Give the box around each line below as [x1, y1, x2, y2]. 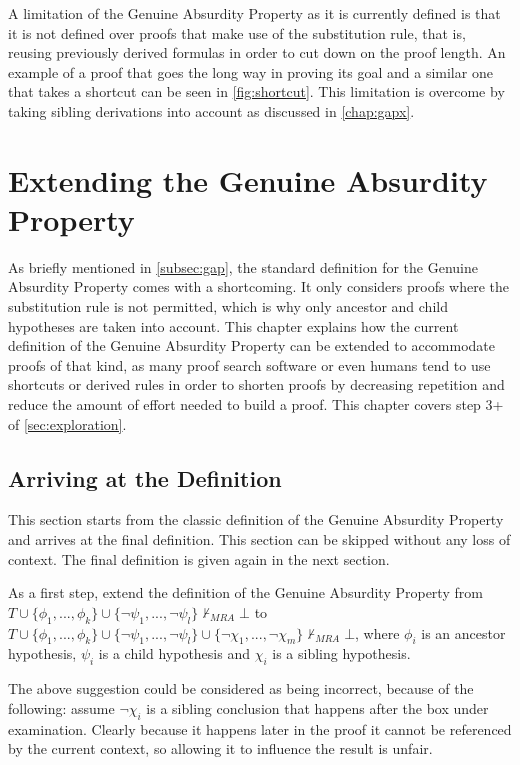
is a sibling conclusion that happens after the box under [146, 697, 489, 718]
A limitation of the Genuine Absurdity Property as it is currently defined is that [8, 3, 501, 23]
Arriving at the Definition [8, 462, 282, 493]
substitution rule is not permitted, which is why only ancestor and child [8, 296, 448, 317]
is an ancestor [421, 622, 506, 643]
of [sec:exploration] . [8, 413, 127, 434]
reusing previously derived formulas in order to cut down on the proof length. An [8, 42, 506, 63]
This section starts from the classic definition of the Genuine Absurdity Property [8, 509, 504, 530]
